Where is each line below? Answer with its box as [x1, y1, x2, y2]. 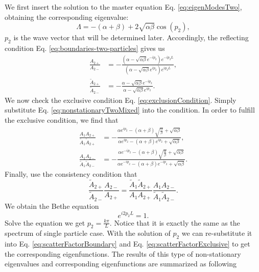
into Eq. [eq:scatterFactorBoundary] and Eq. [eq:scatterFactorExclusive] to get [5, 238, 250, 249]
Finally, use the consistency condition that [5, 168, 137, 179]
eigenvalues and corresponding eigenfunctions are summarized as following [5, 258, 237, 269]
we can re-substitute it [181, 228, 252, 238]
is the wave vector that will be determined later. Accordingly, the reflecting [13, 32, 249, 43]
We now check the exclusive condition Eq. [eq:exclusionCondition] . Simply [5, 94, 237, 105]
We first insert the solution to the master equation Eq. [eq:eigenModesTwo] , [5, 2, 242, 12]
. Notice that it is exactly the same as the [109, 217, 240, 228]
